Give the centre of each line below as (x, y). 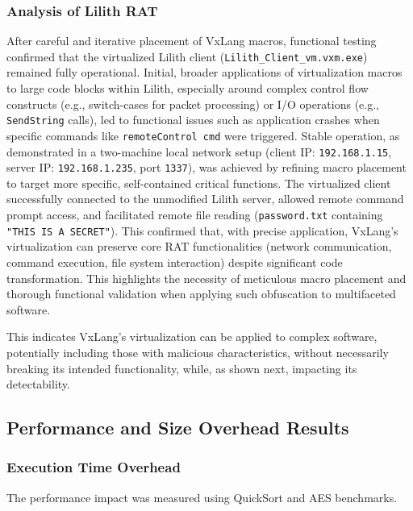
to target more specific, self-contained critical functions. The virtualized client (199, 183)
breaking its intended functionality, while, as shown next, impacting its (182, 368)
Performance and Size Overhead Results (178, 428)
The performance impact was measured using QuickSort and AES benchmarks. (202, 497)
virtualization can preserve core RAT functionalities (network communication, (199, 246)
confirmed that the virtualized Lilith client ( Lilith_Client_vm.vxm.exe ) (187, 56)
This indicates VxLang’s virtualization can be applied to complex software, (192, 337)
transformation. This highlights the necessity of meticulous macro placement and (206, 278)
